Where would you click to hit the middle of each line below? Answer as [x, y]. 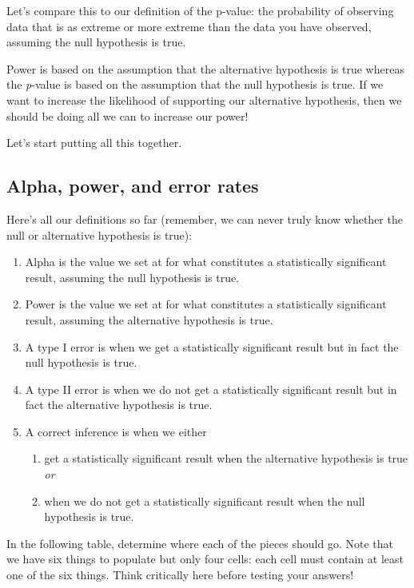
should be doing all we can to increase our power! [127, 115]
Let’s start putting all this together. [94, 143]
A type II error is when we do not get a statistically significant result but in [211, 389]
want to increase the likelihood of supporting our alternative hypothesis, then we [204, 99]
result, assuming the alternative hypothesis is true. [149, 319]
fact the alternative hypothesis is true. [119, 405]
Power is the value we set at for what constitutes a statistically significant [206, 304]
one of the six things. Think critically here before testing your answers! [180, 575]
